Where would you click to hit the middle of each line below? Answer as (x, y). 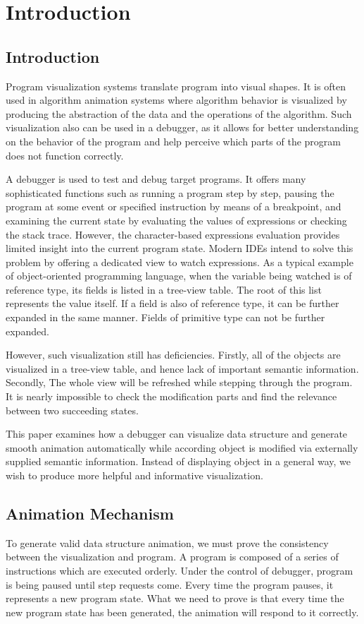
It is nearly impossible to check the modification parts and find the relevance (171, 396)
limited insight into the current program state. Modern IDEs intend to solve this (180, 248)
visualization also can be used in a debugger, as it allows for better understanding (182, 127)
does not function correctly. (65, 155)
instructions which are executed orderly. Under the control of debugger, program (180, 570)
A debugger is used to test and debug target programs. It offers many (156, 179)
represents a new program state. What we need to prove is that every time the (175, 598)
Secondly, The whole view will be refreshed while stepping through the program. (179, 382)
